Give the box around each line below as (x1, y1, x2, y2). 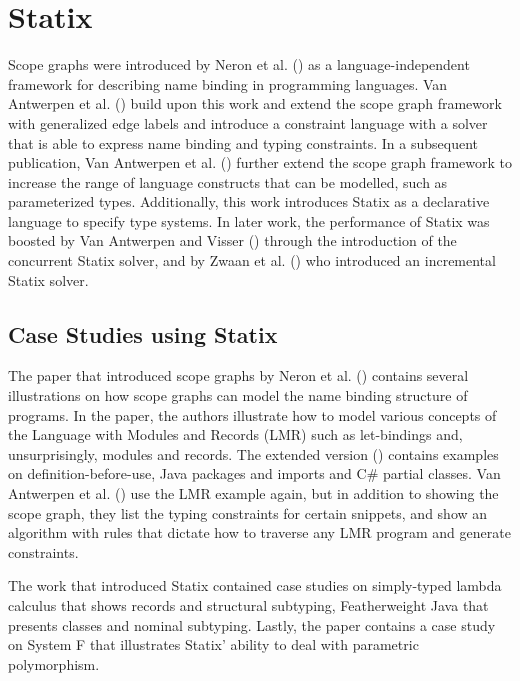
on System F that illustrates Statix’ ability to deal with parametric (8, 634, 419, 655)
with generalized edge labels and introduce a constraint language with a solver (8, 112, 488, 133)
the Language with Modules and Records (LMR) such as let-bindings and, (8, 424, 463, 445)
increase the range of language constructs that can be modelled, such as (8, 171, 448, 192)
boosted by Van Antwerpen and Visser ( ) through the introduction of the (8, 230, 457, 251)
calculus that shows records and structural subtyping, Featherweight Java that (8, 594, 489, 615)
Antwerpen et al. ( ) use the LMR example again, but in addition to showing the (8, 483, 499, 504)
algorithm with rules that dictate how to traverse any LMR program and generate (8, 522, 511, 543)
